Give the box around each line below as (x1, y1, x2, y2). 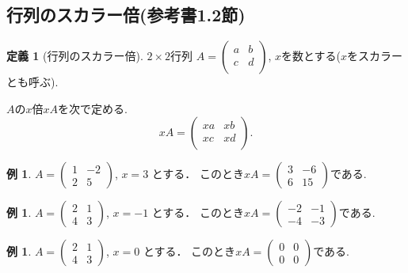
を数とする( (281, 47, 341, 64)
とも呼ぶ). (6, 74, 59, 90)
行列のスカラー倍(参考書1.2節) (6, 2, 246, 27)
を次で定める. (58, 100, 128, 116)
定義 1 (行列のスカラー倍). (6, 47, 143, 64)
